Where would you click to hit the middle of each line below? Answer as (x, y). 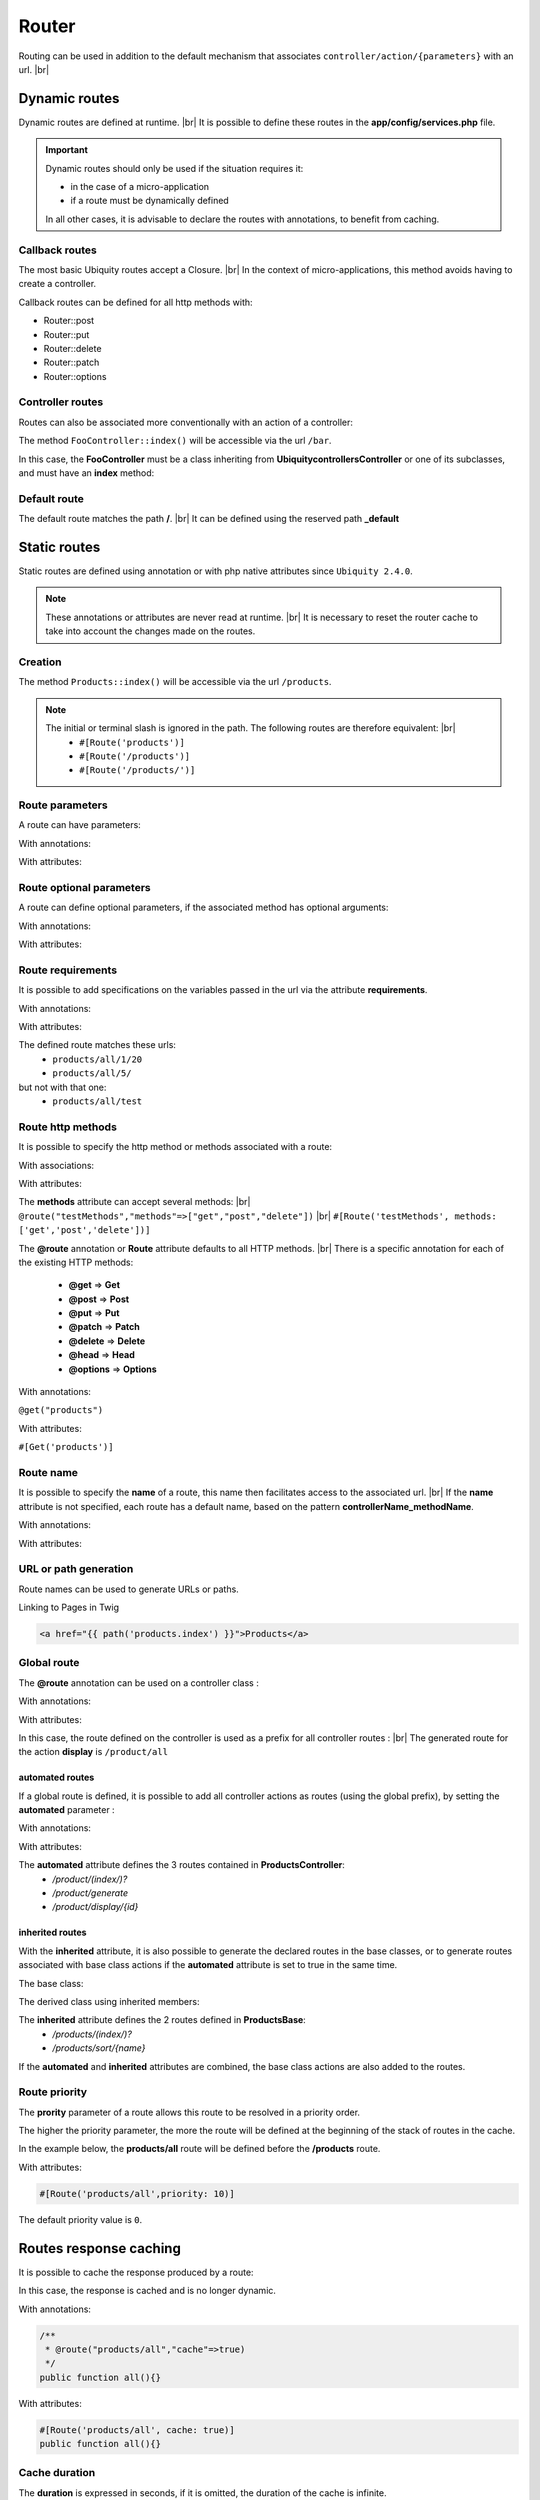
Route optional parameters (84, 887)
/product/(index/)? (90, 1879)
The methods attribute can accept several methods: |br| (134, 1202)
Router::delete (72, 348)
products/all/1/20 (97, 1059)
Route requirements (68, 970)
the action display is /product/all (93, 1752)
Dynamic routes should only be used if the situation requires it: (174, 168)
